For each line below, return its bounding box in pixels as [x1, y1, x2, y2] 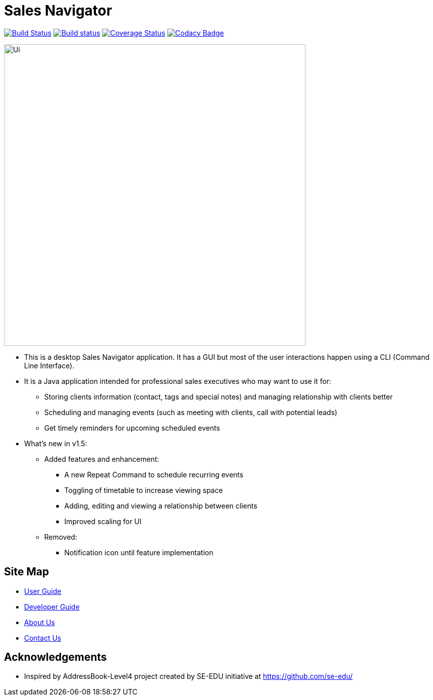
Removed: [44, 532, 77, 541]
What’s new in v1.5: [24, 439, 87, 448]
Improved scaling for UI [64, 517, 142, 526]
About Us [24, 618, 55, 627]
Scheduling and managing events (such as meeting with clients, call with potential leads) [44, 408, 338, 417]
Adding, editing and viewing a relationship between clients [64, 501, 258, 510]
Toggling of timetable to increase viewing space [64, 485, 223, 494]
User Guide [24, 586, 62, 595]
